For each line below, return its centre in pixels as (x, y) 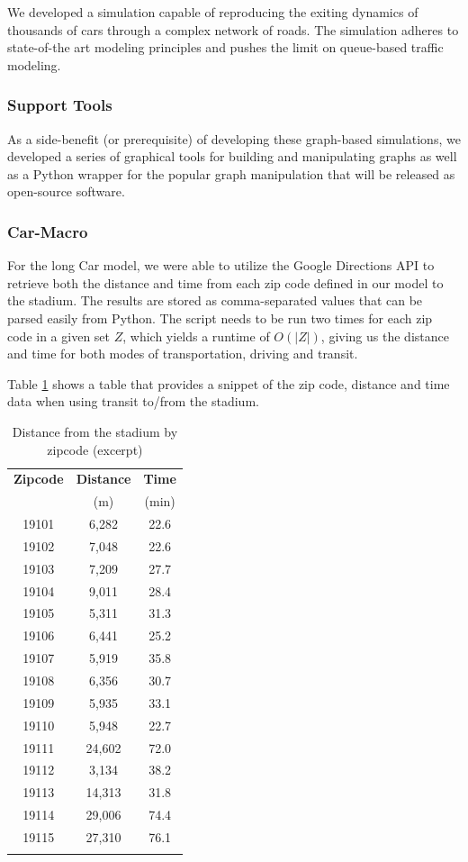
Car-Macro (48, 231)
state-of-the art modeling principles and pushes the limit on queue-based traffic (225, 47)
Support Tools (60, 105)
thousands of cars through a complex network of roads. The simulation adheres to (233, 29)
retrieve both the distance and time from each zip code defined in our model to (225, 282)
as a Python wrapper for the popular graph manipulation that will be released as (231, 173)
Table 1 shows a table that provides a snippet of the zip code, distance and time (229, 383)
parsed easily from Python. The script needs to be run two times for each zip (220, 318)
